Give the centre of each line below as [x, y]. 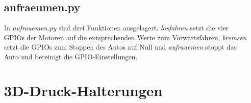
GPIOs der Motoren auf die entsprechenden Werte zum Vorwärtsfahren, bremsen [125, 37]
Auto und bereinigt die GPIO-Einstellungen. [71, 56]
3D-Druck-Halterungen [83, 90]
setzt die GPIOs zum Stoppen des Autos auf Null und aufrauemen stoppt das [120, 47]
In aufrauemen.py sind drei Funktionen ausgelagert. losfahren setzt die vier [116, 28]
